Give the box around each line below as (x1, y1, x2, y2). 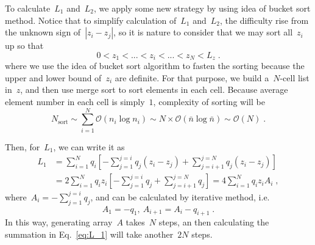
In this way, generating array (5, 216, 113, 229)
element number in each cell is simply (5, 95, 145, 108)
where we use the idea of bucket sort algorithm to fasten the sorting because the (5, 59, 305, 72)
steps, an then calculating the (158, 216, 269, 229)
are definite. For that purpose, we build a (115, 71, 269, 84)
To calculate (5, 2, 51, 14)
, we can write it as (53, 140, 125, 153)
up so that (5, 39, 44, 52)
